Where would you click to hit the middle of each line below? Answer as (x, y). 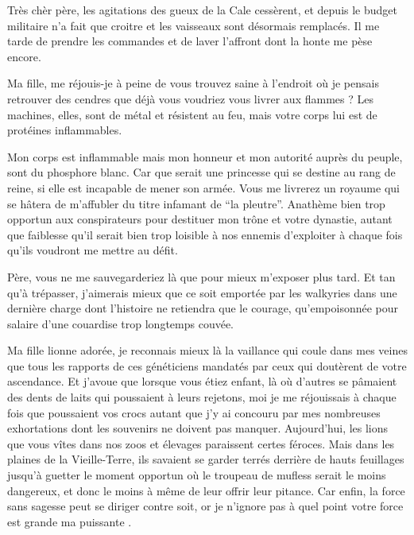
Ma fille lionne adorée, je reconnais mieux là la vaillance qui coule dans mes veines (207, 350)
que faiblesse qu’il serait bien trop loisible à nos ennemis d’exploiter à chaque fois (205, 234)
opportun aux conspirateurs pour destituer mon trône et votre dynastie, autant (200, 219)
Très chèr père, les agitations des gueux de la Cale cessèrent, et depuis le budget (203, 10)
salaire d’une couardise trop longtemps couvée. (121, 323)
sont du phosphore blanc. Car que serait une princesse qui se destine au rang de (201, 172)
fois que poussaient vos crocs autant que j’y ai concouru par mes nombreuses (194, 412)
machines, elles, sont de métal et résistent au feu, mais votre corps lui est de (192, 114)
